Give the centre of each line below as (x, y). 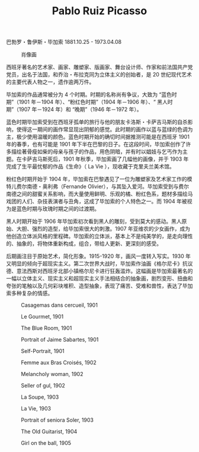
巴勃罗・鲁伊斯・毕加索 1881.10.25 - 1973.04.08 (64, 42)
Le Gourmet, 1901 (42, 317)
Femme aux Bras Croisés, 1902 (59, 362)
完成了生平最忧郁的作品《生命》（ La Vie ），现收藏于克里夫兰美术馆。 (90, 167)
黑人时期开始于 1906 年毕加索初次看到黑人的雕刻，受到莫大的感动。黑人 (94, 221)
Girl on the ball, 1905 (46, 443)
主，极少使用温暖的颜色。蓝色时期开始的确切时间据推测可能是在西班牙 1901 (98, 137)
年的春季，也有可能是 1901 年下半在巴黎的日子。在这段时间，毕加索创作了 (96, 144)
